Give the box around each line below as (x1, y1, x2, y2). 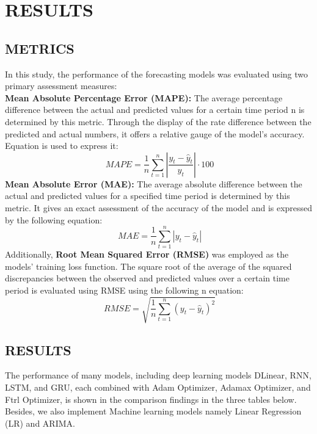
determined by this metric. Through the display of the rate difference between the (5, 115, 312, 128)
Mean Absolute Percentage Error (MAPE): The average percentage (5, 91, 283, 104)
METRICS (5, 38, 75, 57)
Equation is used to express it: (5, 139, 118, 152)
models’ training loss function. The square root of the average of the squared (5, 259, 292, 272)
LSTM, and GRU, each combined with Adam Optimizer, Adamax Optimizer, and (5, 380, 311, 393)
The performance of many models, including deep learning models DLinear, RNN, (5, 369, 312, 382)
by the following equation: (5, 213, 103, 226)
